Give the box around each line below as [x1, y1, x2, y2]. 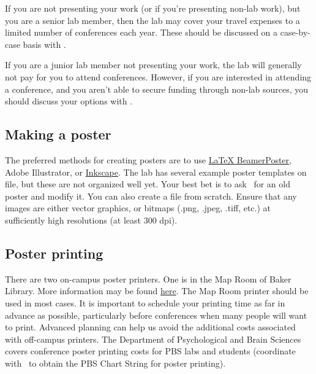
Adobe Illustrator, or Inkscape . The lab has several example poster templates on [5, 165, 307, 178]
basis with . [23, 37, 66, 50]
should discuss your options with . [5, 95, 133, 107]
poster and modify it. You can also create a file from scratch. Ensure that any [5, 189, 297, 202]
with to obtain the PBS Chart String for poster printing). [5, 356, 226, 369]
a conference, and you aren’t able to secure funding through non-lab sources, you [5, 82, 309, 95]
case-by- [280, 26, 310, 39]
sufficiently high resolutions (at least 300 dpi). [5, 213, 178, 226]
